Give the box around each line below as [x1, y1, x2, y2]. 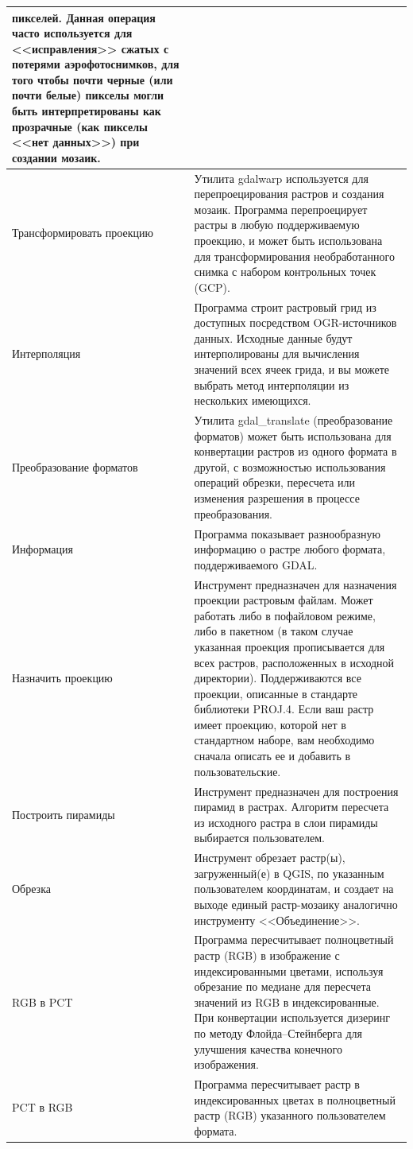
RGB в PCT [12, 993, 73, 1010]
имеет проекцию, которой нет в [194, 716, 346, 732]
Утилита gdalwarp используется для [194, 169, 369, 186]
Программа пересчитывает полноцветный [194, 931, 394, 948]
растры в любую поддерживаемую [194, 216, 360, 233]
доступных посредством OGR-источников [194, 314, 397, 331]
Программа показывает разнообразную [194, 525, 381, 542]
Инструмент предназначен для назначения [194, 576, 397, 592]
